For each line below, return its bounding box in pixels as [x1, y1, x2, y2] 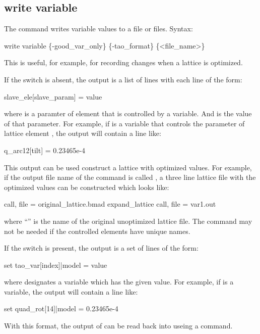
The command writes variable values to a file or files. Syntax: [4, 23, 193, 34]
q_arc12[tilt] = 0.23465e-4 [4, 145, 86, 155]
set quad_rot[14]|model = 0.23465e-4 [4, 303, 118, 314]
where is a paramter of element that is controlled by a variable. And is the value [4, 108, 252, 119]
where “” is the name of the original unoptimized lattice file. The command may [4, 215, 252, 226]
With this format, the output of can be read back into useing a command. [4, 320, 233, 331]
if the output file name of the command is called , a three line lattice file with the [4, 172, 256, 182]
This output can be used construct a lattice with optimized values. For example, [4, 162, 252, 172]
